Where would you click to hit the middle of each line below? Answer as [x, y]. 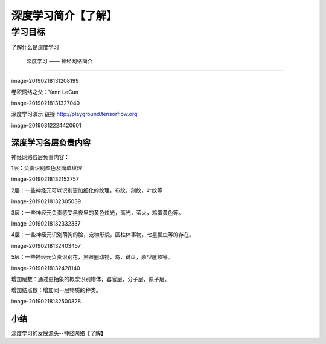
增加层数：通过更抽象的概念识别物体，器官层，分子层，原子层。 [91, 279]
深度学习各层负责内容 [51, 142]
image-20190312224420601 [46, 125]
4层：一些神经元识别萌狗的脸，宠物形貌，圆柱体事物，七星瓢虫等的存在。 [103, 235]
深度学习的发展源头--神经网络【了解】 [59, 333]
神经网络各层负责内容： [40, 157]
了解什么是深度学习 [35, 47]
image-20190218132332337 [46, 223]
